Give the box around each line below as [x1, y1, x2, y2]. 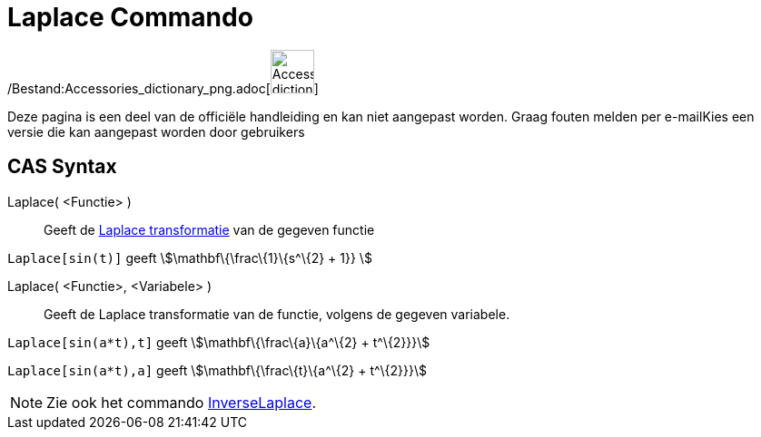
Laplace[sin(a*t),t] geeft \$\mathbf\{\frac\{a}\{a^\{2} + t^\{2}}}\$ [7, 334, 430, 350]
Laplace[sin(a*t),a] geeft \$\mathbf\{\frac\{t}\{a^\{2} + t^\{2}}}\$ [7, 362, 428, 378]
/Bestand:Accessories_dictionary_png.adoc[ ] [7, 80, 319, 96]
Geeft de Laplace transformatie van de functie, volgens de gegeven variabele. [44, 306, 510, 322]
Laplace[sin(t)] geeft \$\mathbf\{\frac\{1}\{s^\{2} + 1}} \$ [7, 249, 372, 266]
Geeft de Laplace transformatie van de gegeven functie [44, 221, 375, 238]
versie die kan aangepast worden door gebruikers [7, 123, 305, 140]
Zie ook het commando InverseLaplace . [46, 393, 317, 412]
